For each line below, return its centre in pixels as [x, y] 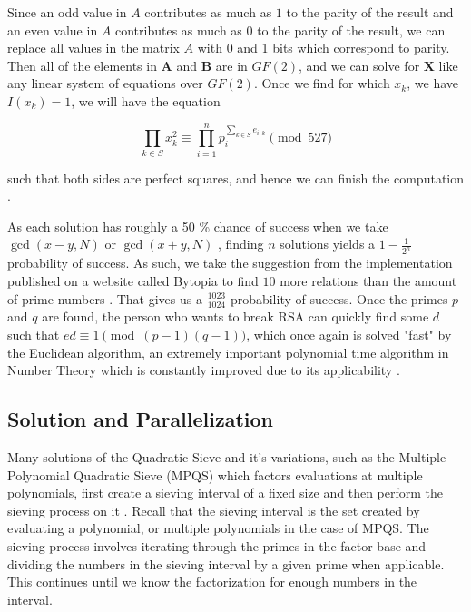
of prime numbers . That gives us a [105, 298]
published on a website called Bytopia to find [133, 280]
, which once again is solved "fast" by [349, 334]
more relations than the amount [368, 280]
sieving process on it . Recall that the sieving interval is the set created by [214, 510]
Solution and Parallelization [141, 419]
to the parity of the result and [370, 12]
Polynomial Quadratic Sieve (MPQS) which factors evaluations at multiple [215, 474]
